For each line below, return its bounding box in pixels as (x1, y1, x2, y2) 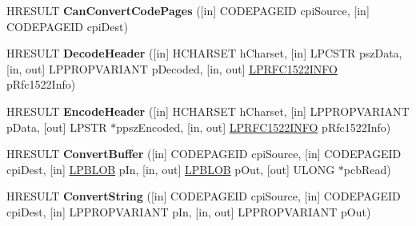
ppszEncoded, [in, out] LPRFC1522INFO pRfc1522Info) (116, 118, 391, 135)
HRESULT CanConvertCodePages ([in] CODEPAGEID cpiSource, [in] (6, 2, 370, 18)
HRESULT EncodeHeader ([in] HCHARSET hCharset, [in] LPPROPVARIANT (6, 102, 410, 119)
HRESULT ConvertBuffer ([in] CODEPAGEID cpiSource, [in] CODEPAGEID (6, 145, 402, 162)
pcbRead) (343, 161, 391, 177)
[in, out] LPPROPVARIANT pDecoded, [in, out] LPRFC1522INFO (6, 60, 338, 77)
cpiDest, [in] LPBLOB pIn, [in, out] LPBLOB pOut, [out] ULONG (6, 161, 335, 177)
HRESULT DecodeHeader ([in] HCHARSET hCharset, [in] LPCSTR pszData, (6, 45, 402, 61)
